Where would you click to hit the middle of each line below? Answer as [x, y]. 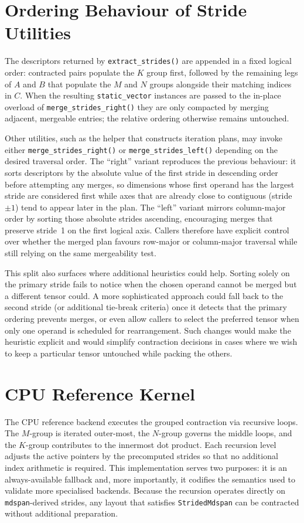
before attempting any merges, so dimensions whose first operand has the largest [150, 184]
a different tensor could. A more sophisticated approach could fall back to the [144, 295]
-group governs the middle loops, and [226, 433]
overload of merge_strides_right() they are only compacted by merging [137, 106]
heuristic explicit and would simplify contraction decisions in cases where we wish [151, 342]
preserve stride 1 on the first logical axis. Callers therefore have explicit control [147, 230]
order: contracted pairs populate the [70, 72]
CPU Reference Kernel [100, 393]
